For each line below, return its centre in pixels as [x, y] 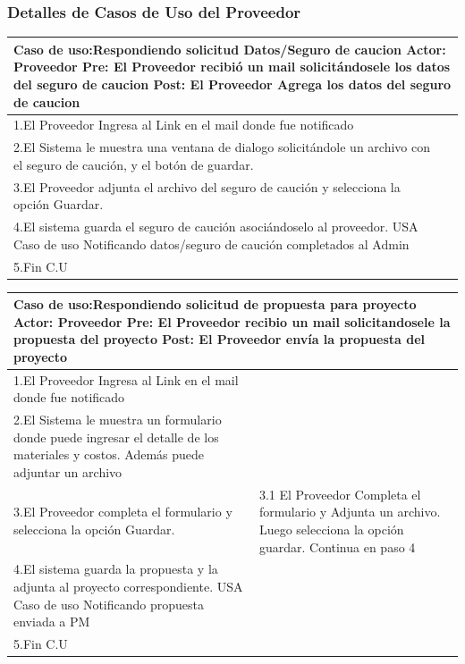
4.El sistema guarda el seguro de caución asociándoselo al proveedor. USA [216, 227]
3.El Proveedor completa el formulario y [123, 512]
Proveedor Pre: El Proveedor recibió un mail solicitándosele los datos [232, 67]
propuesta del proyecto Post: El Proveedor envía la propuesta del [219, 339]
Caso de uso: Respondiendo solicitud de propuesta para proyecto [215, 304]
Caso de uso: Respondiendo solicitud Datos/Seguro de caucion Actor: [230, 49]
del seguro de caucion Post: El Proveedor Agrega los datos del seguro [232, 84]
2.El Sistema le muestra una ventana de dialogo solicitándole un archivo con [222, 147]
